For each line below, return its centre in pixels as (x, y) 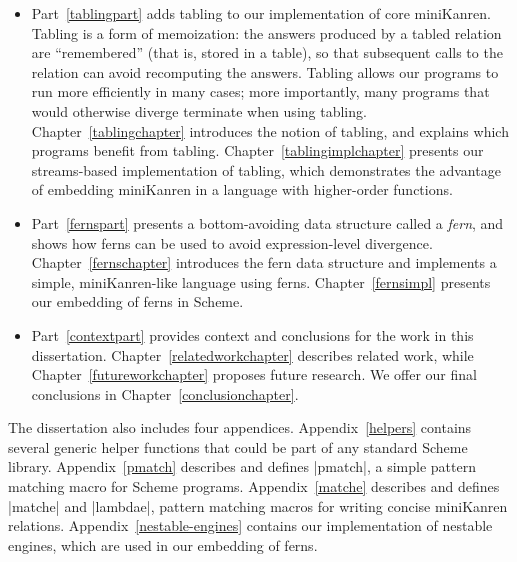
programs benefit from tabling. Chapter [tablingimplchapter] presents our (257, 150)
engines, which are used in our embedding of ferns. (163, 544)
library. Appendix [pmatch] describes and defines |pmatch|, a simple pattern (242, 466)
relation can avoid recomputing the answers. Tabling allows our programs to (265, 71)
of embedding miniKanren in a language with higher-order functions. (242, 189)
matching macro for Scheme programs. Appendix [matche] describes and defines (254, 486)
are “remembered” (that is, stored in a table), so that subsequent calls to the (267, 52)
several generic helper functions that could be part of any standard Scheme (238, 446)
